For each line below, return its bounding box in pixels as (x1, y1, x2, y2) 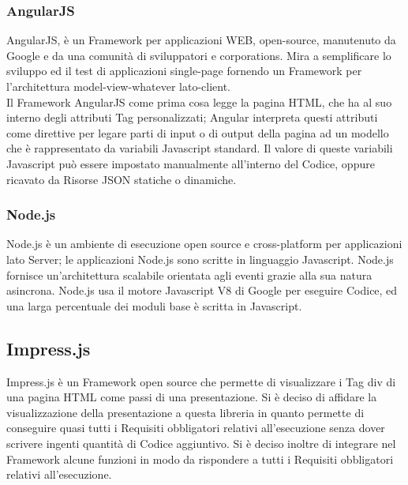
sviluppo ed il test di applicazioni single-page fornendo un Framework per (6, 62, 362, 79)
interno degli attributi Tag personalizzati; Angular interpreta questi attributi (6, 109, 378, 126)
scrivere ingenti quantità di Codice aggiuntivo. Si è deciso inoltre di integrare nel (6, 434, 396, 451)
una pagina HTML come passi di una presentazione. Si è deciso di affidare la (6, 389, 377, 405)
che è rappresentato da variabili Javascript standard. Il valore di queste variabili (6, 140, 393, 156)
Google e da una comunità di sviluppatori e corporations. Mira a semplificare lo (6, 47, 391, 63)
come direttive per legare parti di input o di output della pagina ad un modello (6, 124, 389, 141)
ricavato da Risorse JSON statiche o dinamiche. (6, 171, 237, 187)
